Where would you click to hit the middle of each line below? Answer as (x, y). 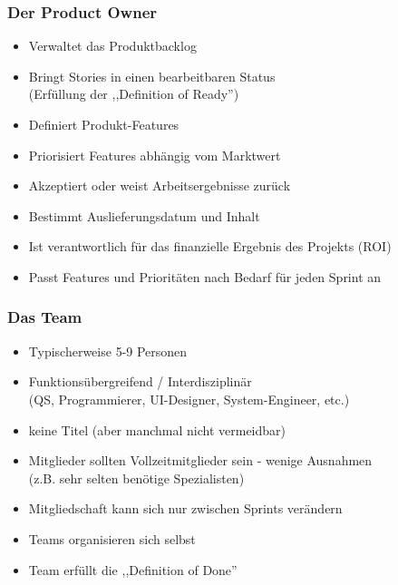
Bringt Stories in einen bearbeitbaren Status (152, 76)
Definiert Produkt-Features (104, 124)
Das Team (45, 317)
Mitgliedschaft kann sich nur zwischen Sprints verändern (185, 508)
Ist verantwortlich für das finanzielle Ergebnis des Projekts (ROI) (210, 246)
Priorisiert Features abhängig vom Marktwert (155, 155)
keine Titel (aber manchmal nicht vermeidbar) (157, 429)
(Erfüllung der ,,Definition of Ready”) (134, 94)
